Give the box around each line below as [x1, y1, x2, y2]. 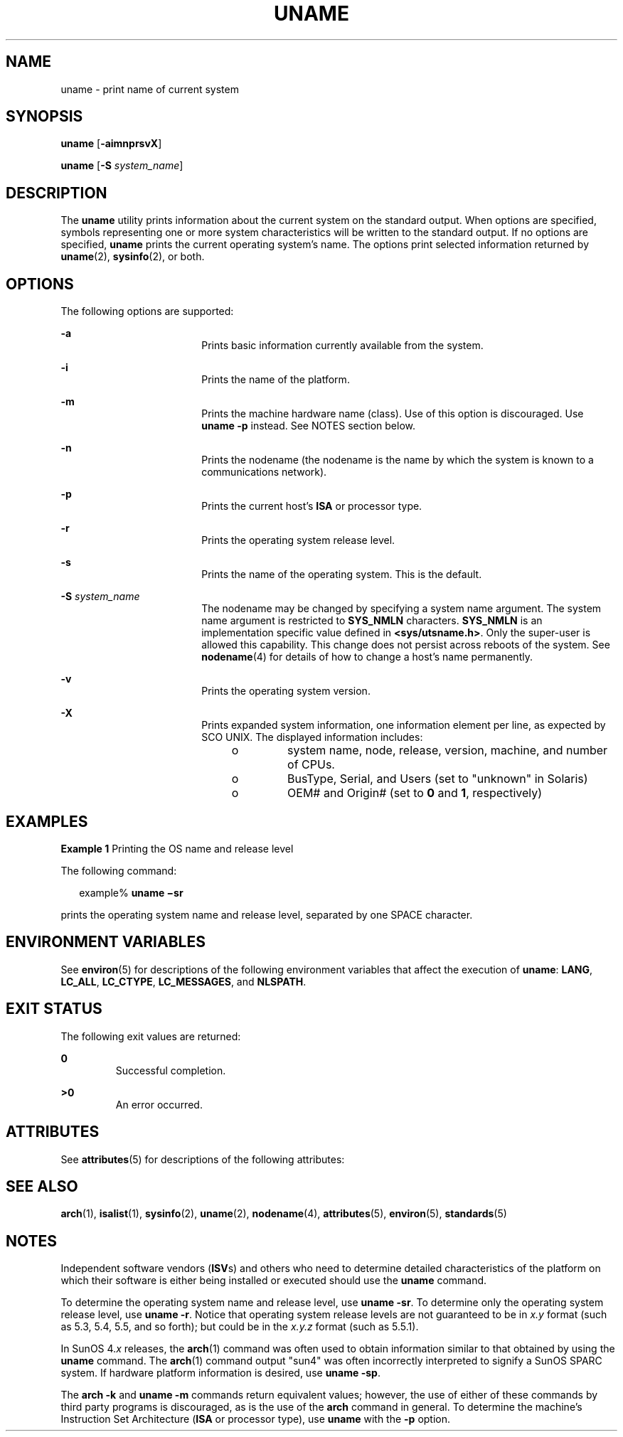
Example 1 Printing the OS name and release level [60, 842, 294, 855]
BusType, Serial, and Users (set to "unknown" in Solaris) [287, 771, 588, 786]
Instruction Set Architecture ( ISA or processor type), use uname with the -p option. [60, 1413, 451, 1426]
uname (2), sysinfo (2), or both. [60, 250, 205, 263]
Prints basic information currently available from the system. [201, 339, 484, 352]
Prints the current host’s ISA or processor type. [201, 500, 422, 513]
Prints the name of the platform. [201, 373, 350, 386]
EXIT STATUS [6, 1000, 102, 1018]
